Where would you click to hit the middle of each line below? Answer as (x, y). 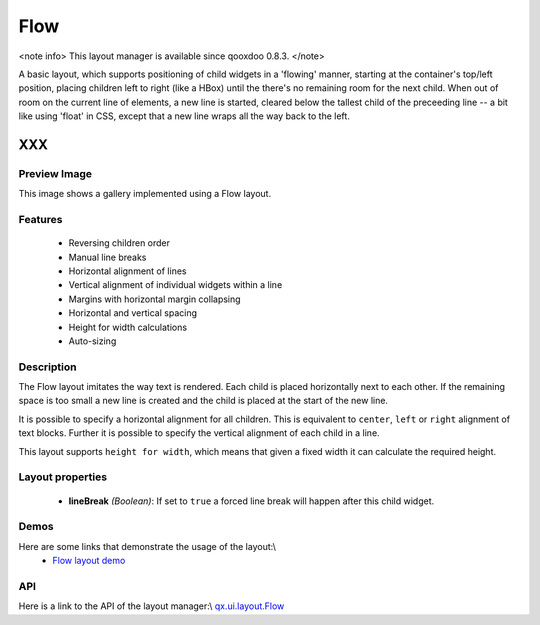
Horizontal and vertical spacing (133, 313)
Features (40, 220)
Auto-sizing (92, 341)
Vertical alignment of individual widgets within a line (175, 285)
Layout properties (63, 477)
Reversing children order (119, 243)
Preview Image (55, 173)
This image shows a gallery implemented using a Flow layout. (145, 194)
